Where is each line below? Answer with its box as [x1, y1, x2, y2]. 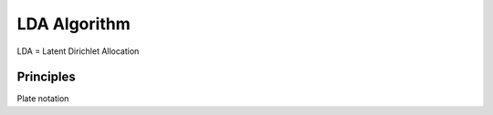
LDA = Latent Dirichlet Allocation [16, 46, 140, 57]
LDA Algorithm [16, 14, 131, 34]
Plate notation [16, 93, 69, 104]
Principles [16, 69, 77, 85]
